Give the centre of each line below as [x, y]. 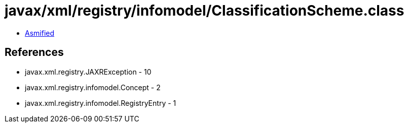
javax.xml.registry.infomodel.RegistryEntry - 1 [101, 103]
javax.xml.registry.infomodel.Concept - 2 [93, 87]
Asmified [40, 33]
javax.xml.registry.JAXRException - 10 [88, 72]
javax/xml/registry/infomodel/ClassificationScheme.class [205, 11]
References [34, 52]
